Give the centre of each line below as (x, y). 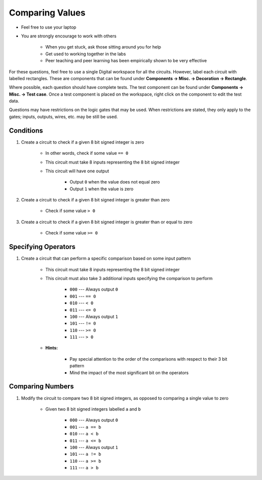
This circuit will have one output (77, 171)
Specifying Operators (42, 247)
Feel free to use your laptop (49, 27)
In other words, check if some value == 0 (87, 153)
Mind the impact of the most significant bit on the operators (129, 372)
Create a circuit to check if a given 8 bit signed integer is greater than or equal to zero (107, 222)
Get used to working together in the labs (86, 54)
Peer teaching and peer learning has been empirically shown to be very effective (126, 61)
